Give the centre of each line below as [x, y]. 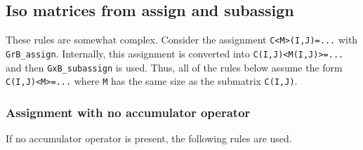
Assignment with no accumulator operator [128, 112]
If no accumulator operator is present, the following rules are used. [149, 138]
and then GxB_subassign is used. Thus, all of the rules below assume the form [174, 67]
